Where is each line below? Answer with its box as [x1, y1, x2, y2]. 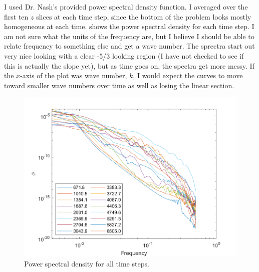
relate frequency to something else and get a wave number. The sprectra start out [4, 41, 255, 51]
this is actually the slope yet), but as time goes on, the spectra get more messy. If [4, 60, 254, 71]
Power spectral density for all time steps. [24, 258, 149, 268]
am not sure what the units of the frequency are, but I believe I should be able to [4, 31, 254, 41]
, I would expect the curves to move [133, 70, 243, 81]
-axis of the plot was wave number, [20, 70, 127, 81]
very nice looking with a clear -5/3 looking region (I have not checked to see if [4, 50, 244, 61]
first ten [4, 11, 29, 22]
